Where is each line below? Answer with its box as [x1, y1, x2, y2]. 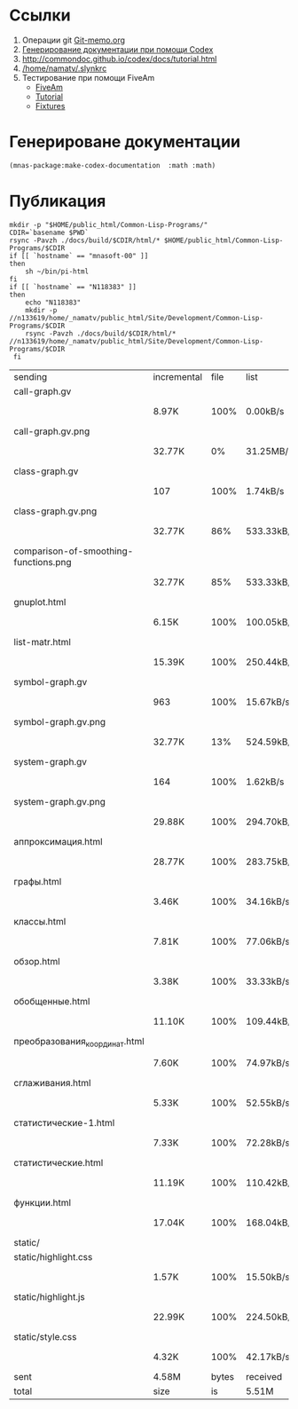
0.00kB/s [245, 405, 285, 417]
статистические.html [13, 1156, 104, 1169]
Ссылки [9, 5, 71, 26]
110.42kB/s [245, 1177, 296, 1189]
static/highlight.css [13, 1250, 93, 1263]
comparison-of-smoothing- [13, 545, 134, 557]
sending [13, 370, 48, 382]
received [245, 1370, 282, 1382]
